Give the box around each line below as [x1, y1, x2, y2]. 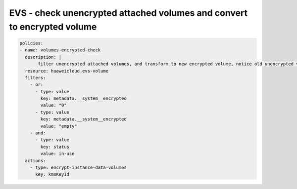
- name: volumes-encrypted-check [19, 47, 101, 53]
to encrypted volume [9, 21, 97, 32]
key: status [40, 144, 69, 150]
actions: [25, 158, 46, 163]
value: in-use [40, 151, 75, 156]
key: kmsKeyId [35, 172, 69, 177]
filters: [25, 75, 46, 80]
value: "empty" [40, 123, 78, 129]
